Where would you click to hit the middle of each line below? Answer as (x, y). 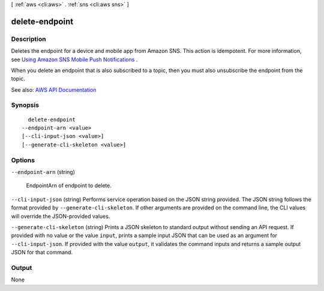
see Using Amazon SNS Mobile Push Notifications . (74, 59)
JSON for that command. (42, 253)
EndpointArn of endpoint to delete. (69, 185)
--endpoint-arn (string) (43, 172)
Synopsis (25, 105)
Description (28, 39)
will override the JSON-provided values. (61, 216)
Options (23, 160)
